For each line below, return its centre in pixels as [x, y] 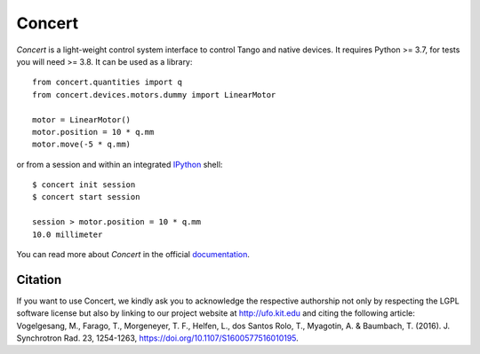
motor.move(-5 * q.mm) [82, 145]
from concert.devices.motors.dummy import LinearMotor [154, 94]
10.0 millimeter [68, 234]
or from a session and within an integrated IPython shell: [120, 164]
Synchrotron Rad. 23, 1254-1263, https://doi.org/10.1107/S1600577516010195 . [158, 338]
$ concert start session [86, 197]
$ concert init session [84, 185]
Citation [39, 279]
